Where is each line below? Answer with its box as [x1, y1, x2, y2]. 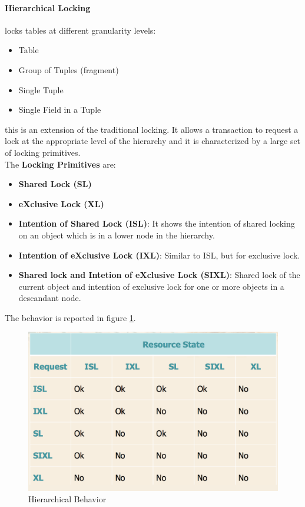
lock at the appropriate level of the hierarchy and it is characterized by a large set [5, 135, 301, 147]
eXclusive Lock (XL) [18, 197, 104, 210]
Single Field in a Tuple [18, 103, 101, 116]
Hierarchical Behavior [28, 493, 107, 505]
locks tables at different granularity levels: [5, 24, 156, 36]
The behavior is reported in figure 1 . [5, 311, 136, 323]
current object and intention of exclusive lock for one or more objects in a [18, 280, 284, 292]
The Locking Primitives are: [5, 158, 116, 170]
